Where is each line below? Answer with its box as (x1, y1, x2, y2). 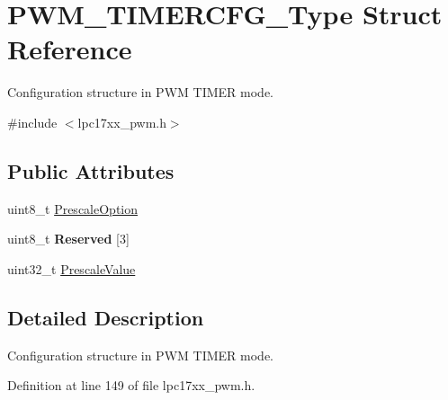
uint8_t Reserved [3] (7, 229, 130, 248)
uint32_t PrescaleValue (7, 259, 136, 278)
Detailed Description (7, 303, 204, 331)
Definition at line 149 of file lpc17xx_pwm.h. (7, 376, 255, 395)
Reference (7, 31, 132, 67)
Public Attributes (7, 156, 175, 184)
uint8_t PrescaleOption (7, 199, 139, 218)
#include (7, 112, 58, 131)
